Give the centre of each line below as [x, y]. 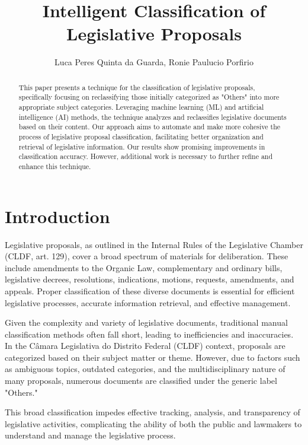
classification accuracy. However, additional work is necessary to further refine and [146, 156]
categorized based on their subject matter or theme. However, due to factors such [153, 357]
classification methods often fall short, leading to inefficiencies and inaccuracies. [149, 334]
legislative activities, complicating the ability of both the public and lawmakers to [153, 423]
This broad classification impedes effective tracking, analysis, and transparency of [153, 412]
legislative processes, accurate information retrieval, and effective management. [148, 302]
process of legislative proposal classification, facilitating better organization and [141, 136]
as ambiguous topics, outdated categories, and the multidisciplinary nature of [145, 369]
